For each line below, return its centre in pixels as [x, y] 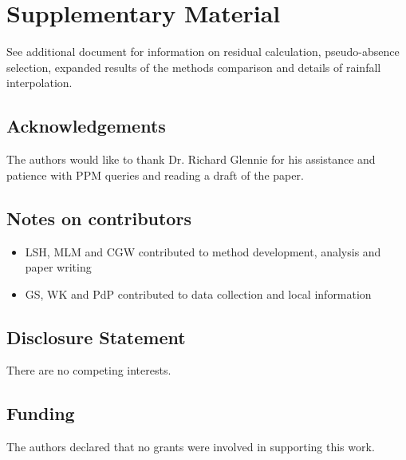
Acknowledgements [86, 126]
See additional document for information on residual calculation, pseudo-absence [203, 52]
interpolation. [39, 83]
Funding [41, 413]
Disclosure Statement [96, 337]
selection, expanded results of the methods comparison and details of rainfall [194, 67]
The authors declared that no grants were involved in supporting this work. [191, 447]
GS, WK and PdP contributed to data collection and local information [198, 293]
